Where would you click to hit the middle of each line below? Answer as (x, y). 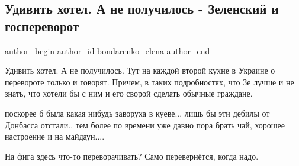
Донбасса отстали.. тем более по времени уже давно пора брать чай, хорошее (145, 124)
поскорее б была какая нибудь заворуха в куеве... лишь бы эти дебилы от (137, 113)
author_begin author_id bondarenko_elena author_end (107, 50)
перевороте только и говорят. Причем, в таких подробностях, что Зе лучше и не (149, 82)
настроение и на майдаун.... (55, 136)
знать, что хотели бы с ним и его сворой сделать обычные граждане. (129, 93)
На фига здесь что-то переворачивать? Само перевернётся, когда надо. (132, 156)
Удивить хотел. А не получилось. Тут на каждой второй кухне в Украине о (140, 70)
